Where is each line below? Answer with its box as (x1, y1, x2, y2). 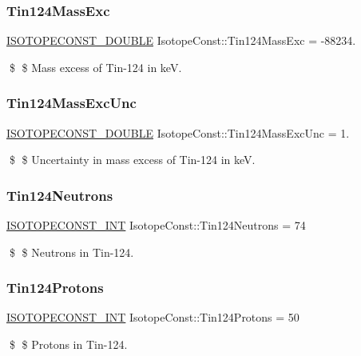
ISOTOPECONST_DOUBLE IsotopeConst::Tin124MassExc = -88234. (6, 32, 356, 49)
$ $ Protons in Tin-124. (9, 336, 128, 353)
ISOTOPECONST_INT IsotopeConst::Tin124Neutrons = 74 (6, 217, 306, 234)
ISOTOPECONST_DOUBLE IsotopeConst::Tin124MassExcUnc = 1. (6, 124, 350, 141)
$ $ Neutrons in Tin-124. (9, 243, 134, 260)
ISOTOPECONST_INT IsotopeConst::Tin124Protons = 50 (6, 309, 300, 326)
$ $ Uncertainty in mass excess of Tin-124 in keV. (9, 151, 256, 168)
